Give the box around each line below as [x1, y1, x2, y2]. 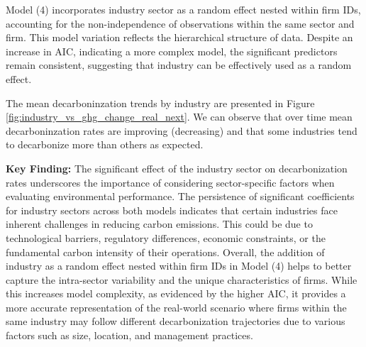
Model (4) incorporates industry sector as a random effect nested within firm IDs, [6, 2, 361, 16]
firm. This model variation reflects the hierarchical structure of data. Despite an [6, 30, 353, 45]
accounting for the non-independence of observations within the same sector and [6, 16, 355, 31]
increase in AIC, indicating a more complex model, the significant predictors [6, 43, 338, 58]
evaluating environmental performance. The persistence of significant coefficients [6, 189, 355, 204]
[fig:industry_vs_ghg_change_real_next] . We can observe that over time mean [6, 109, 353, 124]
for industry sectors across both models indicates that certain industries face [6, 202, 338, 217]
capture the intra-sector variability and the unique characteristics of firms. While [6, 272, 357, 287]
